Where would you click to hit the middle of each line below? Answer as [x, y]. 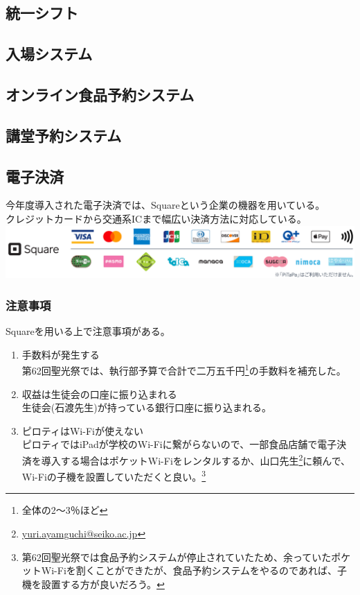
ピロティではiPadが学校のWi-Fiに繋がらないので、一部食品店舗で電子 [179, 444]
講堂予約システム [64, 135]
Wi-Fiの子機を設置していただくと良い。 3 [114, 475]
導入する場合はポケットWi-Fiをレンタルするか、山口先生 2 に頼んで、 [196, 459]
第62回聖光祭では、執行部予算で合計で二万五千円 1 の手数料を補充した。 [184, 369]
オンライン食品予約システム [100, 94]
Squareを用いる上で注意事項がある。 [88, 331]
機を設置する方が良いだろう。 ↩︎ [93, 584]
